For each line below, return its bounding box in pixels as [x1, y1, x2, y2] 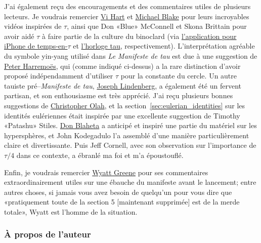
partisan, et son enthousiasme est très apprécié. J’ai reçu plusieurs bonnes [4, 90, 233, 101]
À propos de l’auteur [4, 228, 91, 240]
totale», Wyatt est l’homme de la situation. [4, 206, 138, 217]
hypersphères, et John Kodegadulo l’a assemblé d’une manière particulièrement [4, 130, 249, 140]
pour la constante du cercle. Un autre [120, 70, 237, 81]
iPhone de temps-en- [4, 40, 68, 51]
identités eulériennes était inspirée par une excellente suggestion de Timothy [4, 110, 240, 120]
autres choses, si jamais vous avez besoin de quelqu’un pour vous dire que [4, 186, 232, 197]
